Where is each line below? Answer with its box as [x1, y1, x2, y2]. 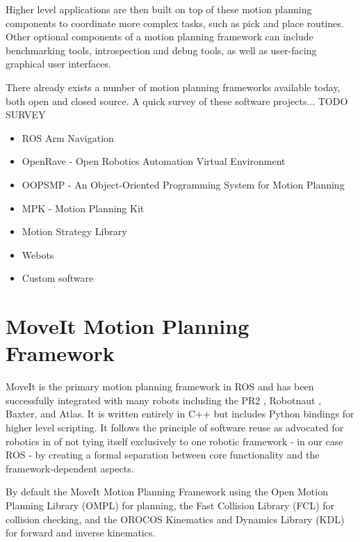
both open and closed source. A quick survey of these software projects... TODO [6, 93, 348, 108]
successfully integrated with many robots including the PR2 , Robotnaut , [6, 392, 322, 407]
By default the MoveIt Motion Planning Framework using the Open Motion [6, 484, 328, 499]
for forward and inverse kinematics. [6, 525, 156, 540]
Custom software [22, 271, 94, 285]
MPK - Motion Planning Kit [22, 200, 145, 215]
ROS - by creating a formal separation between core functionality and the [6, 447, 320, 462]
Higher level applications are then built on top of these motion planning [6, 2, 312, 16]
